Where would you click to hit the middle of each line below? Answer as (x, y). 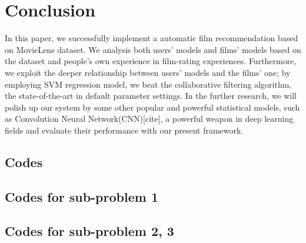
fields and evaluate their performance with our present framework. (124, 130)
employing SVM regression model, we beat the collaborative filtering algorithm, (148, 84)
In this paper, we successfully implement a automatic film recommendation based (152, 38)
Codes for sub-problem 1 (82, 196)
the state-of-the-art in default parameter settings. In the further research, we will (151, 96)
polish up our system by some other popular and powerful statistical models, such (152, 107)
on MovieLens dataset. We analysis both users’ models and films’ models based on (153, 49)
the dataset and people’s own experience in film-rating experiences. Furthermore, (151, 61)
